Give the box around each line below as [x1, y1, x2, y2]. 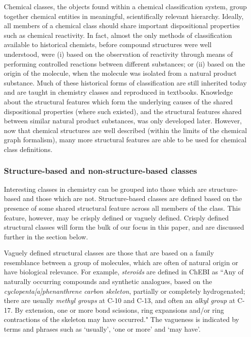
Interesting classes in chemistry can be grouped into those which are [4, 184, 207, 194]
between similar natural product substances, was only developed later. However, [4, 116, 242, 126]
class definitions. [4, 144, 52, 154]
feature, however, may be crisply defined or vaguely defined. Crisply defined [4, 212, 229, 222]
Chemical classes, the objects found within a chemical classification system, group [4, 1, 247, 11]
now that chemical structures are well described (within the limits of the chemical [4, 125, 247, 135]
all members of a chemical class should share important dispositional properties [4, 20, 240, 31]
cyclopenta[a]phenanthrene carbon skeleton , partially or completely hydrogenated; [4, 286, 245, 296]
